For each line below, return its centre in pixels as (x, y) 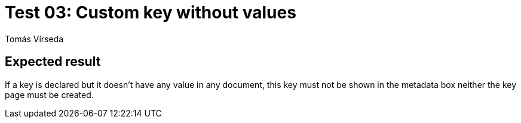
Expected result (53, 62)
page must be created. (49, 94)
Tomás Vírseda (34, 39)
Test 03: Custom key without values (151, 12)
